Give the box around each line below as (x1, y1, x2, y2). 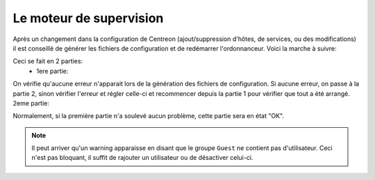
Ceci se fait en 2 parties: (12, 57, 83, 65)
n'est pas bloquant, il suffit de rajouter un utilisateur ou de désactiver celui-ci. (31, 154, 253, 162)
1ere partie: (36, 67, 69, 75)
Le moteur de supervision (12, 10, 164, 26)
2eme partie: (12, 99, 50, 107)
